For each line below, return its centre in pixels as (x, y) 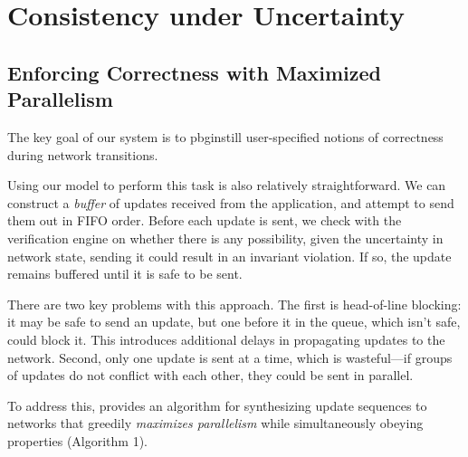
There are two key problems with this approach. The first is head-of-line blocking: (234, 304)
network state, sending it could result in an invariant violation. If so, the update (229, 256)
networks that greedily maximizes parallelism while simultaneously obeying (215, 423)
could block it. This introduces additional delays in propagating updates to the (226, 339)
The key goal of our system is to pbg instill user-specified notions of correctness (225, 136)
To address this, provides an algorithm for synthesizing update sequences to (217, 405)
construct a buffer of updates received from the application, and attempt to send (231, 202)
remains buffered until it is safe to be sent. (125, 274)
